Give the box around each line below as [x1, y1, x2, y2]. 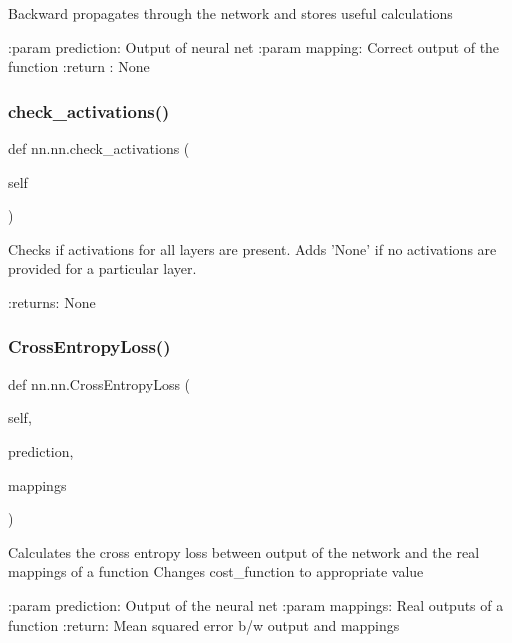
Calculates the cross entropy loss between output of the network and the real [8, 541, 480, 562]
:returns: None [8, 291, 96, 312]
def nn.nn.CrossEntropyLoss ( [8, 373, 191, 394]
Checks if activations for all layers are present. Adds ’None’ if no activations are [8, 238, 497, 259]
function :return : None [8, 56, 150, 77]
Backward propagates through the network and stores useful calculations [8, 3, 453, 23]
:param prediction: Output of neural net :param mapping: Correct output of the [8, 36, 500, 57]
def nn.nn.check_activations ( [8, 138, 190, 158]
